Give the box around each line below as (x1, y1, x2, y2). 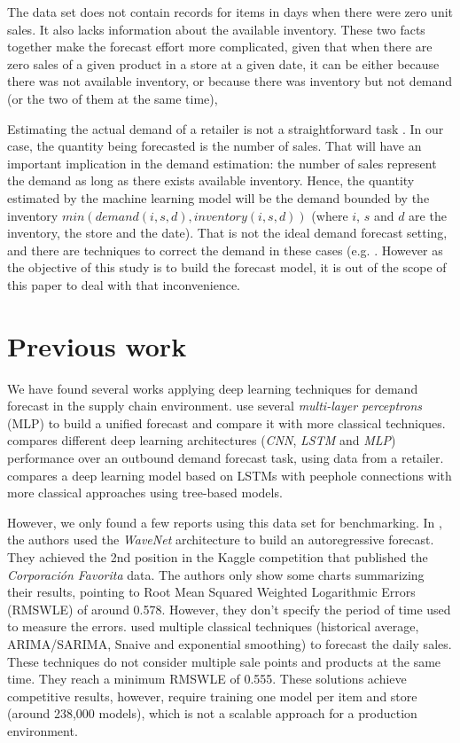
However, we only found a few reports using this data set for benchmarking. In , (7, 512, 442, 531)
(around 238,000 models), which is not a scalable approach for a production (7, 704, 417, 723)
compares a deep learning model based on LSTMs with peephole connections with (7, 465, 452, 484)
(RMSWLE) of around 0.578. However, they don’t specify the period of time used (7, 599, 451, 618)
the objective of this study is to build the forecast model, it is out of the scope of (7, 258, 447, 277)
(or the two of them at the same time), (7, 89, 218, 107)
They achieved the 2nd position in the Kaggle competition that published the (7, 547, 428, 566)
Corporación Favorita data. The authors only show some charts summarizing (7, 565, 425, 583)
